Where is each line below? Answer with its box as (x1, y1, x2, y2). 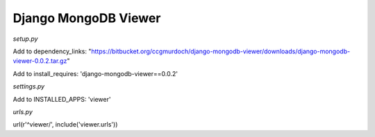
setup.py (12, 35, 38, 43)
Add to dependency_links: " (12, 47, 92, 55)
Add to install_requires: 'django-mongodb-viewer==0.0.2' (12, 69, 178, 77)
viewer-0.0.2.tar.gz (12, 57, 67, 65)
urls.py (12, 107, 33, 116)
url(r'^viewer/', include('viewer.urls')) (12, 120, 118, 129)
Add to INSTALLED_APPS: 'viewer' (12, 95, 111, 103)
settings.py (12, 82, 45, 91)
